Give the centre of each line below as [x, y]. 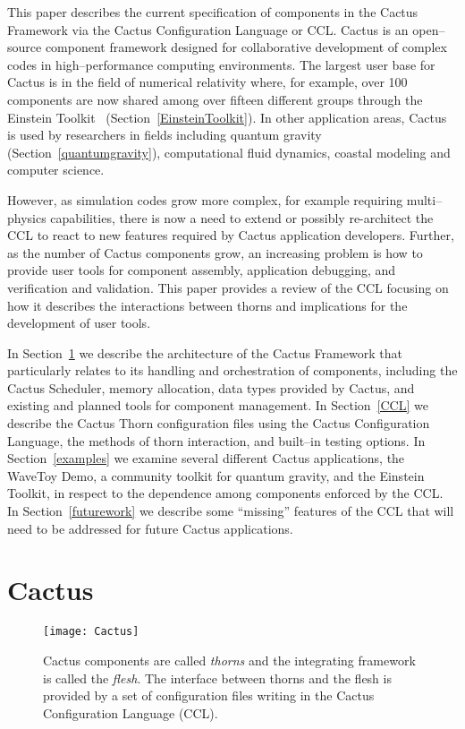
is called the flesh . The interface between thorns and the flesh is [217, 678]
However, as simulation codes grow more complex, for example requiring [205, 199]
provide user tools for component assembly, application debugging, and [202, 270]
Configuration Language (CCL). [131, 712]
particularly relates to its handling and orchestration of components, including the [232, 370]
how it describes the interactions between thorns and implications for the [207, 305]
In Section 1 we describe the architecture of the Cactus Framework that [205, 352]
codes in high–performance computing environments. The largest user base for [221, 64]
